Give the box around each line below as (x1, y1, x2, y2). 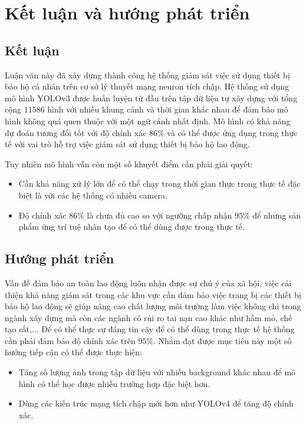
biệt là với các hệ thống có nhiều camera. (18, 189, 167, 201)
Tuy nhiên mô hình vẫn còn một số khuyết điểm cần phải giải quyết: (5, 157, 253, 170)
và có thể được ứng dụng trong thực (167, 126, 298, 138)
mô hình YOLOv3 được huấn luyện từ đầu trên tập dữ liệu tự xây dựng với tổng (5, 91, 298, 104)
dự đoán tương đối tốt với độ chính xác (5, 126, 147, 138)
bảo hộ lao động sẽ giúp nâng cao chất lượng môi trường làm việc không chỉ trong (5, 300, 301, 312)
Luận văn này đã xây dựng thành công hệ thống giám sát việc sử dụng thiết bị (5, 68, 290, 81)
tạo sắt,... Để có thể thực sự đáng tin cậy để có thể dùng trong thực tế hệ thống (5, 323, 295, 335)
